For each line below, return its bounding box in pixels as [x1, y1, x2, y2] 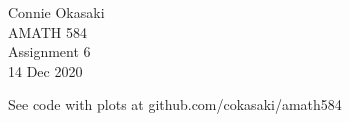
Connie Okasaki [8, 2, 105, 22]
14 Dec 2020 [8, 60, 83, 81]
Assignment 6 [8, 41, 91, 62]
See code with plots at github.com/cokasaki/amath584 [8, 94, 342, 115]
